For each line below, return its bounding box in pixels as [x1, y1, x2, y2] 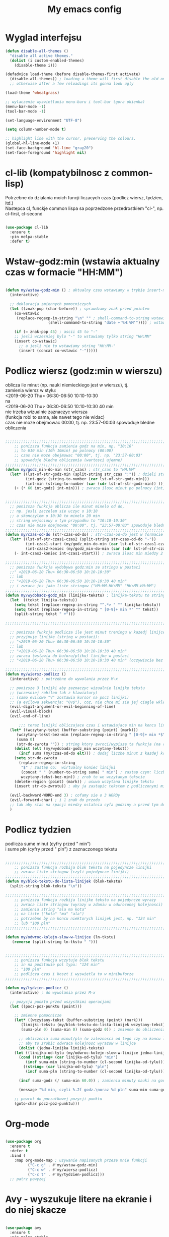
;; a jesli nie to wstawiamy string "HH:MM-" [18, 343, 116, 349]
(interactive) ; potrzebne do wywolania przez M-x [10, 677, 118, 682]
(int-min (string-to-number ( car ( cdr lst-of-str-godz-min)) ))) [25, 481, 165, 486]
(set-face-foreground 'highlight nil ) [5, 150, 87, 155]
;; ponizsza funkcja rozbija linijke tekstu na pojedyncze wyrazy [14, 897, 156, 903]
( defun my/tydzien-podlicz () [5, 985, 69, 990]
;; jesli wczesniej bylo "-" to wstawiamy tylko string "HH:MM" [14, 334, 152, 339]
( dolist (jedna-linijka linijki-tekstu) [18, 1045, 105, 1050]
